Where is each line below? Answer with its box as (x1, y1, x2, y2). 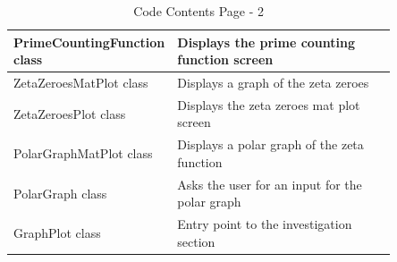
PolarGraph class (13, 183, 107, 202)
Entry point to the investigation (177, 215, 352, 233)
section (177, 232, 215, 250)
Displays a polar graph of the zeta (177, 135, 364, 154)
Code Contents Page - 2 (133, 2, 265, 20)
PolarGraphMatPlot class (13, 144, 153, 163)
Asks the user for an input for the (177, 174, 362, 193)
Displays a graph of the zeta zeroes (177, 73, 369, 92)
